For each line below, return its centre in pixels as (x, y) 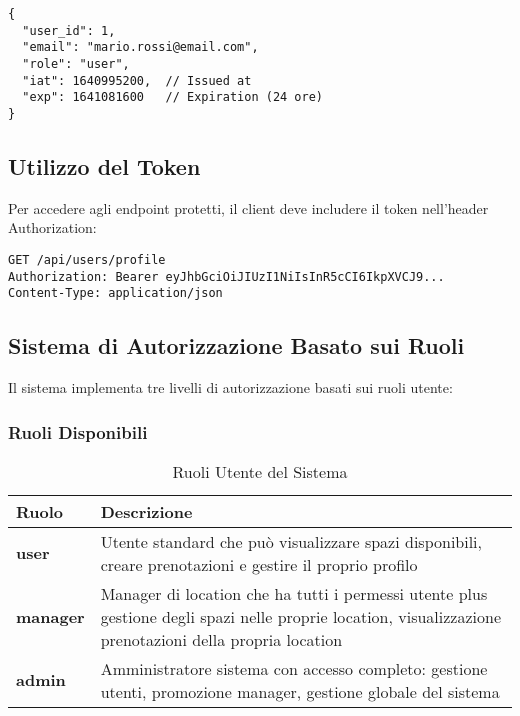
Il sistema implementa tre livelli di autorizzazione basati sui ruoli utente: (230, 387)
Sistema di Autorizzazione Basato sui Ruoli (236, 345)
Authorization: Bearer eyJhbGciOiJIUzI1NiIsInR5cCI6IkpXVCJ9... (226, 276)
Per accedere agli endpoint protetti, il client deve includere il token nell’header (248, 207)
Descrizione (146, 511)
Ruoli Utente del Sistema (260, 471)
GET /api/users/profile (87, 259)
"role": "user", (76, 63)
